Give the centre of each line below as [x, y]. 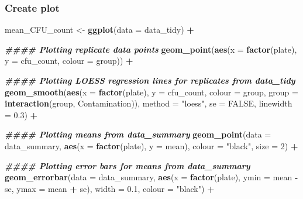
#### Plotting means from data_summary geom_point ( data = [138, 134]
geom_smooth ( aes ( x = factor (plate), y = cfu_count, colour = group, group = [151, 92]
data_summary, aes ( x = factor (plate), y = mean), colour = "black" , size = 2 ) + [151, 145]
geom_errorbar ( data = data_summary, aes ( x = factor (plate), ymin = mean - [151, 177]
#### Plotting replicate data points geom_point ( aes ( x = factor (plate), [151, 49]
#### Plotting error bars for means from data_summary [128, 165]
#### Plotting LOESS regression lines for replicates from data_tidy [150, 80]
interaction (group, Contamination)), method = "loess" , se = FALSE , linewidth [149, 103]
